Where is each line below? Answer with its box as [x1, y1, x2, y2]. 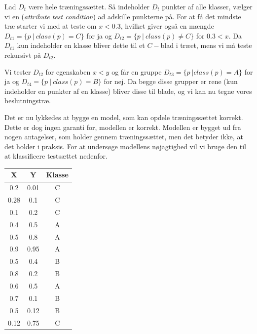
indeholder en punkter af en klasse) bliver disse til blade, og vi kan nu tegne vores [4, 85, 252, 96]
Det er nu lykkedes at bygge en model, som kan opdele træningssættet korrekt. [4, 112, 243, 122]
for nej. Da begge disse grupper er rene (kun [104, 76, 238, 86]
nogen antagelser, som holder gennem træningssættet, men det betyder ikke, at [4, 131, 243, 142]
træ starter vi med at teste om [4, 21, 97, 31]
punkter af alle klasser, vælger [162, 1, 253, 11]
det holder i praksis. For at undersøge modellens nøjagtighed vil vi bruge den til [4, 141, 246, 151]
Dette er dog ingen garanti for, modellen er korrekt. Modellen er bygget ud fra [4, 122, 241, 132]
